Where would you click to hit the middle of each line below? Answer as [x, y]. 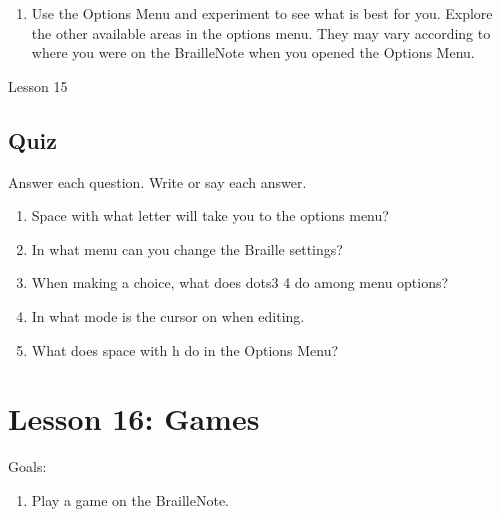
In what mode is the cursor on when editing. [168, 315]
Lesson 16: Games [134, 418]
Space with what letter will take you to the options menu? [210, 215]
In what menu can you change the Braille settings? [187, 248]
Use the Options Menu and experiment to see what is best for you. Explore [262, 13]
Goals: [27, 466]
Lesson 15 [38, 85]
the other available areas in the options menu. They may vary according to [261, 32]
